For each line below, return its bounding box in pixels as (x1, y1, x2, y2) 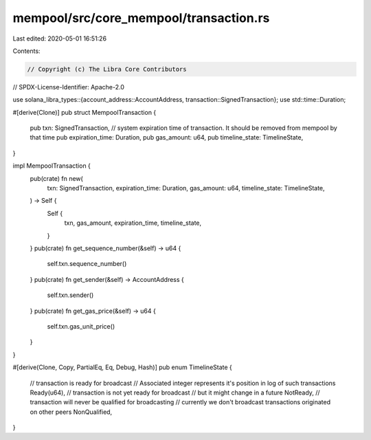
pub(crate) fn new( (30, 174, 84, 182)
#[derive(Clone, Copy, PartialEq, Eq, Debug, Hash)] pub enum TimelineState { (12, 363, 233, 371)
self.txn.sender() (47, 291, 94, 299)
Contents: (12, 47, 41, 55)
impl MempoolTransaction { (12, 162, 91, 170)
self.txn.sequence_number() (47, 260, 127, 268)
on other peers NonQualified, (30, 408, 113, 416)
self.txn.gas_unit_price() (47, 322, 115, 330)
